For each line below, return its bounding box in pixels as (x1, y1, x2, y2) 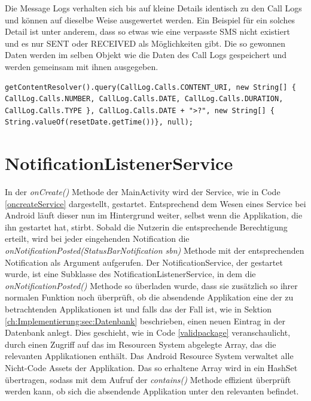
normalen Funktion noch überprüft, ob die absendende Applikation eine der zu (5, 291, 294, 303)
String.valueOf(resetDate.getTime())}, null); (5, 118, 193, 127)
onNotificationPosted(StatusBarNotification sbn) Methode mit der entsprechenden (5, 244, 304, 257)
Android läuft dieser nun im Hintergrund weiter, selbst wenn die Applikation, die (5, 209, 303, 221)
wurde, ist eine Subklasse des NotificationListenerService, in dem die (5, 268, 256, 280)
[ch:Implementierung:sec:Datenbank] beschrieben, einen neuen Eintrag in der (5, 314, 285, 327)
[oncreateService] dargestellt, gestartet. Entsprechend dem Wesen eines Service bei (5, 197, 306, 209)
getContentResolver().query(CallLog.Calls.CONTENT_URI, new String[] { (5, 83, 296, 92)
